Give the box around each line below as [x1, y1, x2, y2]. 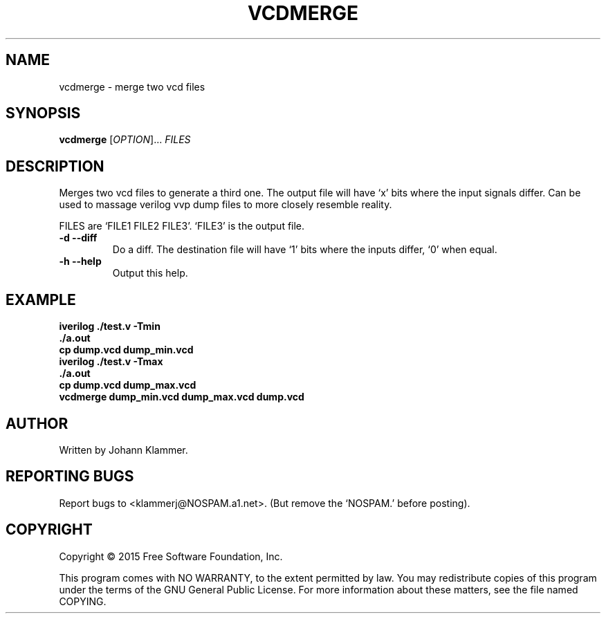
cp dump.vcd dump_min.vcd [59, 344, 194, 356]
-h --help [59, 255, 102, 268]
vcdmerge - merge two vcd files [59, 80, 205, 93]
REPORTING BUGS [6, 468, 134, 486]
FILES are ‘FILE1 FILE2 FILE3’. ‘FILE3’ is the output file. [59, 220, 305, 232]
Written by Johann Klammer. [59, 443, 188, 456]
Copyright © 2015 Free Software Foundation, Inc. [59, 550, 283, 562]
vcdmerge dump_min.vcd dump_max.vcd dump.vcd [59, 391, 304, 403]
